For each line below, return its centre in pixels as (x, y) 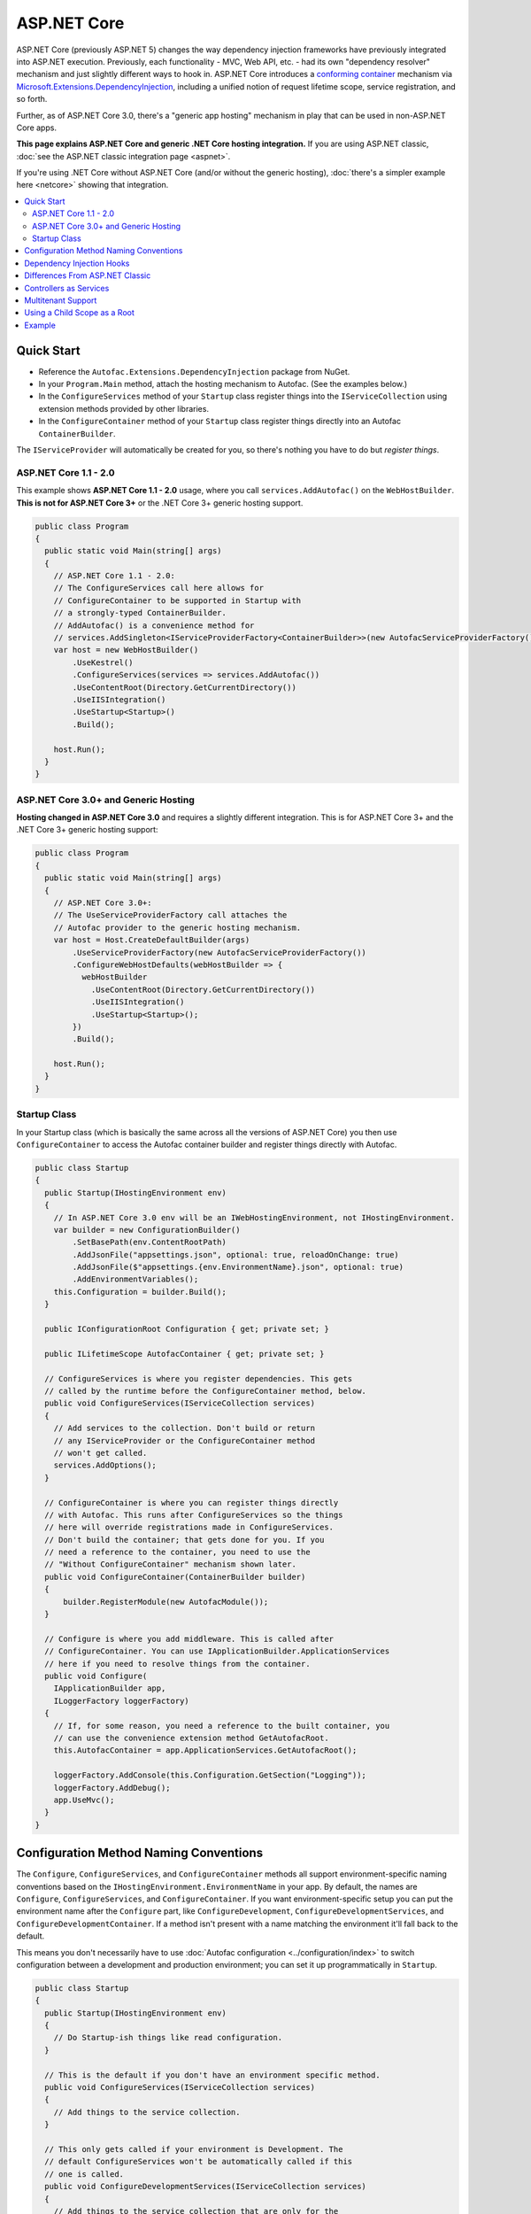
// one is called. (84, 2174)
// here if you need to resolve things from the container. (177, 1664)
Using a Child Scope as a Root (79, 313)
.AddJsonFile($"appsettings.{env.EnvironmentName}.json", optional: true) (238, 1267)
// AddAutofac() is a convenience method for (154, 625)
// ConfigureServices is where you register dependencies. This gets (199, 1378)
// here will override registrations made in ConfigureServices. (189, 1527)
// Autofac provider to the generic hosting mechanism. (177, 927)
